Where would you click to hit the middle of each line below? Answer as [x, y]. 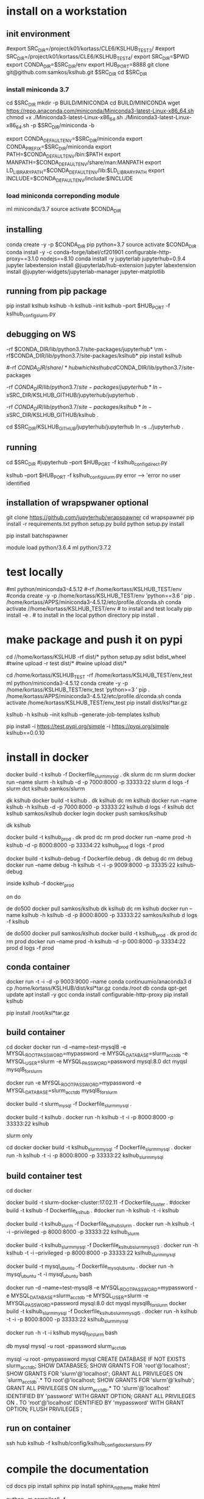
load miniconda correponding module [63, 196]
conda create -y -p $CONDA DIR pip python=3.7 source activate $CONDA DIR [101, 245]
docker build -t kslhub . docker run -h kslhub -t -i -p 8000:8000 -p [90, 1117]
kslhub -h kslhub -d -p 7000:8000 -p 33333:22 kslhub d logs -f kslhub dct [100, 807]
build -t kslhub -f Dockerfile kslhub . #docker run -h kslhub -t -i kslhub [93, 1211]
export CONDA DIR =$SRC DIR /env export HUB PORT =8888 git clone [88, 65]
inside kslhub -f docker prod [40, 884]
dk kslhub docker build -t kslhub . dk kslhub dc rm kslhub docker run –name [102, 801]
